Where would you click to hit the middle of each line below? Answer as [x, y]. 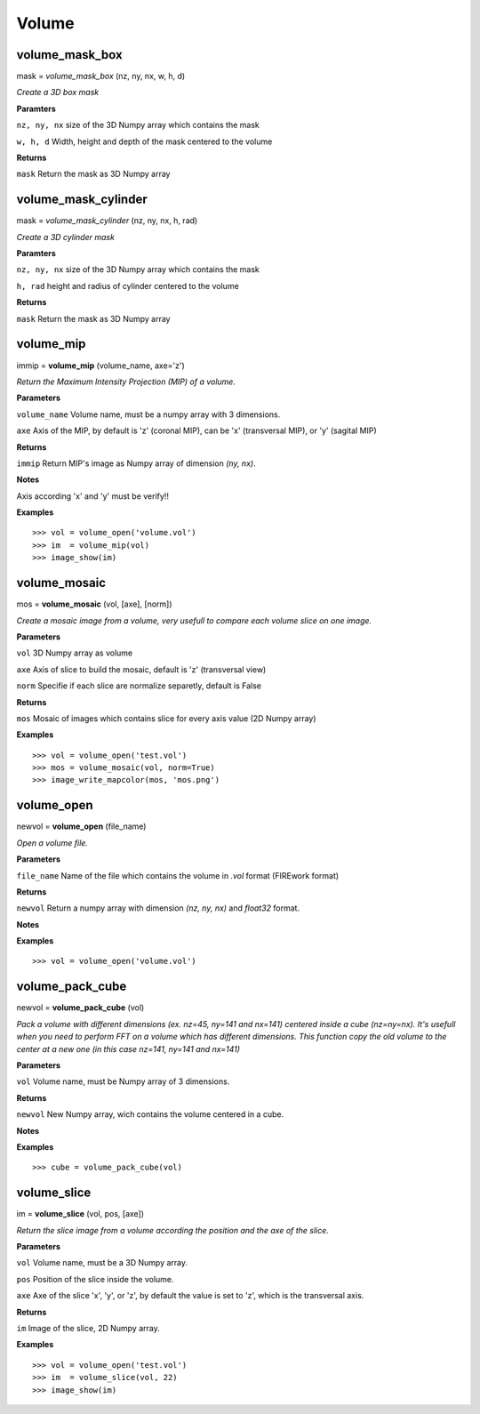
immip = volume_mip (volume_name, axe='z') [101, 366]
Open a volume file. [52, 843]
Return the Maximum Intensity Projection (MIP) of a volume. [126, 382]
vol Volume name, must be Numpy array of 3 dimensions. [123, 1081]
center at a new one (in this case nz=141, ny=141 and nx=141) [128, 1048]
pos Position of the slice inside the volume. [95, 1279]
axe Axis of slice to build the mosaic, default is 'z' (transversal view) [141, 669]
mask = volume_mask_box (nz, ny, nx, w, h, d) [101, 76]
